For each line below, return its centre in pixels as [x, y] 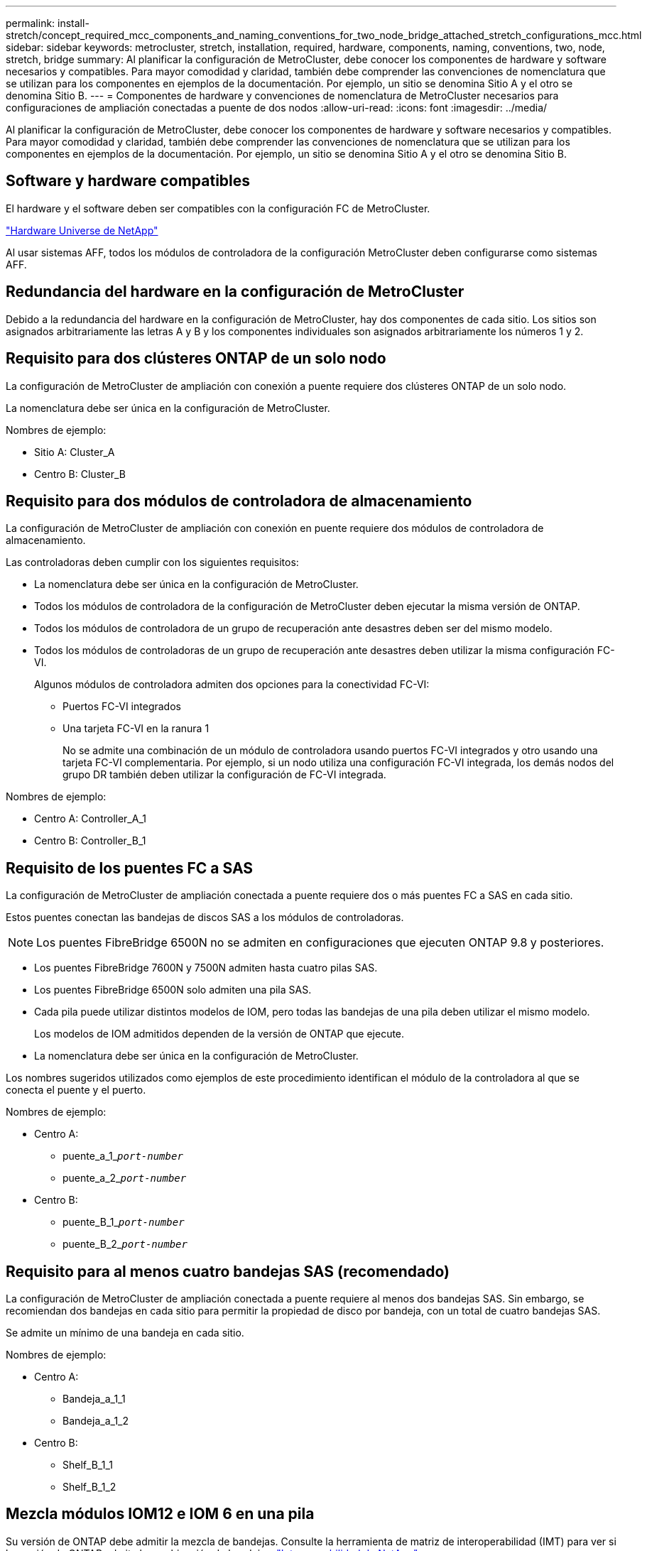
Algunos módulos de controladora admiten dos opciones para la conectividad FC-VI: [232, 685]
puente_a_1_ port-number [123, 1156]
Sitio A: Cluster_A [75, 452]
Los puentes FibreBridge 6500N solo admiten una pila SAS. [173, 990]
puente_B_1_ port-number [124, 1222]
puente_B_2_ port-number [125, 1244]
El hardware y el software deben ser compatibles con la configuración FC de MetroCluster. [218, 208]
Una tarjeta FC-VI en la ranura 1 [136, 729]
